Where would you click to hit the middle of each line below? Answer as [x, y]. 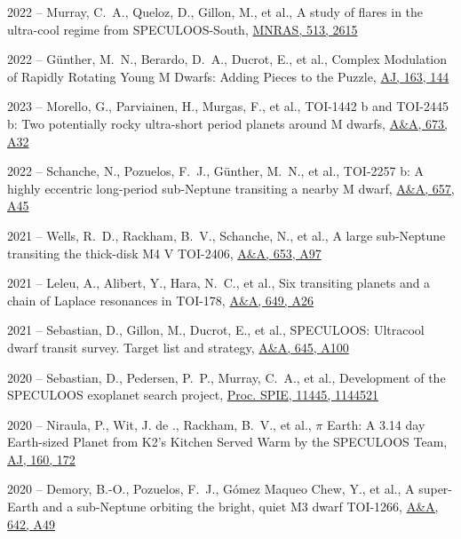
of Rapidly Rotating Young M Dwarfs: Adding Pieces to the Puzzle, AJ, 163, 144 [228, 76]
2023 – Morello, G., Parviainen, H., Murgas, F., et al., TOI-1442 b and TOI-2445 [228, 106]
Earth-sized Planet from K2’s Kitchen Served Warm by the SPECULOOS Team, [227, 442]
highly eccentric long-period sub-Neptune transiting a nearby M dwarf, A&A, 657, [231, 188]
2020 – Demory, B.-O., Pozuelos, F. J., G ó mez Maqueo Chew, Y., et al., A [211, 489]
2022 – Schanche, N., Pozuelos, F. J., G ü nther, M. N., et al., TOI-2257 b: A [216, 171]
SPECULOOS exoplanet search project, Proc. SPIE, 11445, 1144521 [193, 395]
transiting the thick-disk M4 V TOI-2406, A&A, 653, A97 [164, 253]
